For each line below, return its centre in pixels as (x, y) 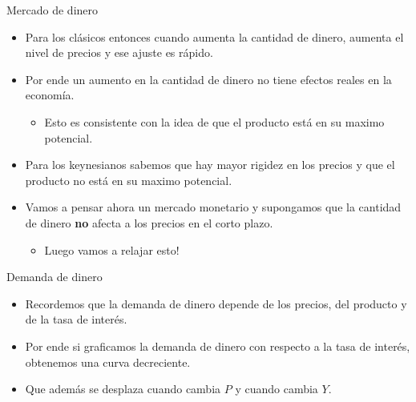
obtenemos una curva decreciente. (108, 362)
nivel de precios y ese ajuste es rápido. (119, 52)
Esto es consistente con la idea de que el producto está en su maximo (214, 121)
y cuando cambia (277, 389)
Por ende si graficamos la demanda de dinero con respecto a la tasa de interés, (218, 346)
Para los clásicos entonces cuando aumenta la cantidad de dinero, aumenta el (214, 36)
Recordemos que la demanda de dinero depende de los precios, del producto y (216, 303)
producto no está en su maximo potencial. (129, 180)
